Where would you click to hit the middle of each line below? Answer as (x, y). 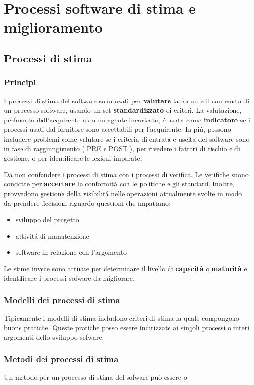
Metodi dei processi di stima (61, 358)
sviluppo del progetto (47, 219)
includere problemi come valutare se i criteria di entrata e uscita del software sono (127, 138)
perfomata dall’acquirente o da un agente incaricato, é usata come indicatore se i (127, 119)
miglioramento (53, 27)
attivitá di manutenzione (52, 235)
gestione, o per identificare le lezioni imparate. (73, 158)
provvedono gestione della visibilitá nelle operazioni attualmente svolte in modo (123, 193)
